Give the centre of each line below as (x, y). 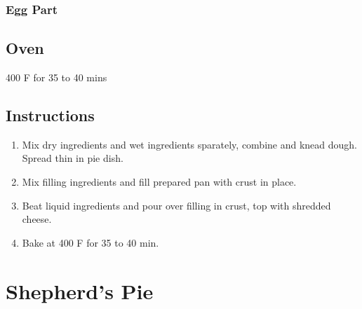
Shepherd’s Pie (80, 290)
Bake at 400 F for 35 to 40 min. (90, 242)
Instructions (50, 115)
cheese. (37, 219)
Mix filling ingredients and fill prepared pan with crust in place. (159, 182)
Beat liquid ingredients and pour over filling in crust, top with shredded (176, 205)
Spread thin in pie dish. (73, 158)
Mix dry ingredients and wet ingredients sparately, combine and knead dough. (190, 144)
